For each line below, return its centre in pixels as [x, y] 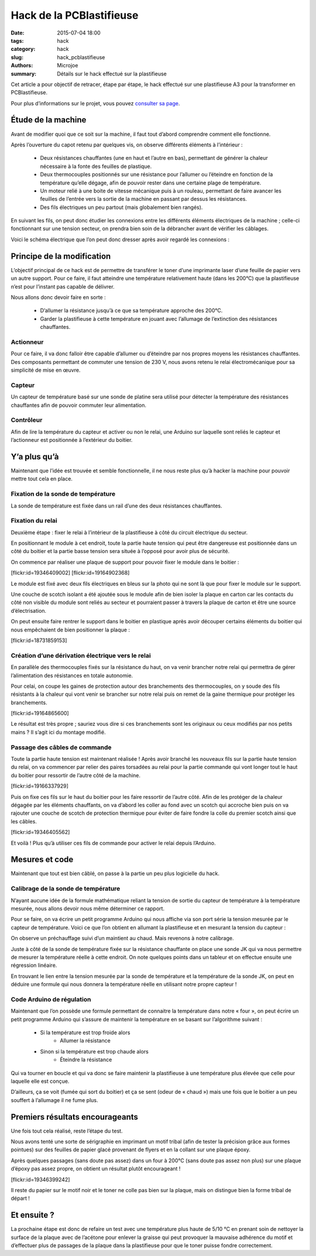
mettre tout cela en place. [42, 479]
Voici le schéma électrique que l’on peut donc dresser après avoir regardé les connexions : [120, 239]
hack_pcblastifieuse [81, 57]
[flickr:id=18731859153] [39, 640]
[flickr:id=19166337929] [39, 786]
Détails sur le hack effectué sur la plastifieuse [112, 74]
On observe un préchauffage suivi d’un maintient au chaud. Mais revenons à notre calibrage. [122, 938]
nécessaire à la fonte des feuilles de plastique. [96, 166]
